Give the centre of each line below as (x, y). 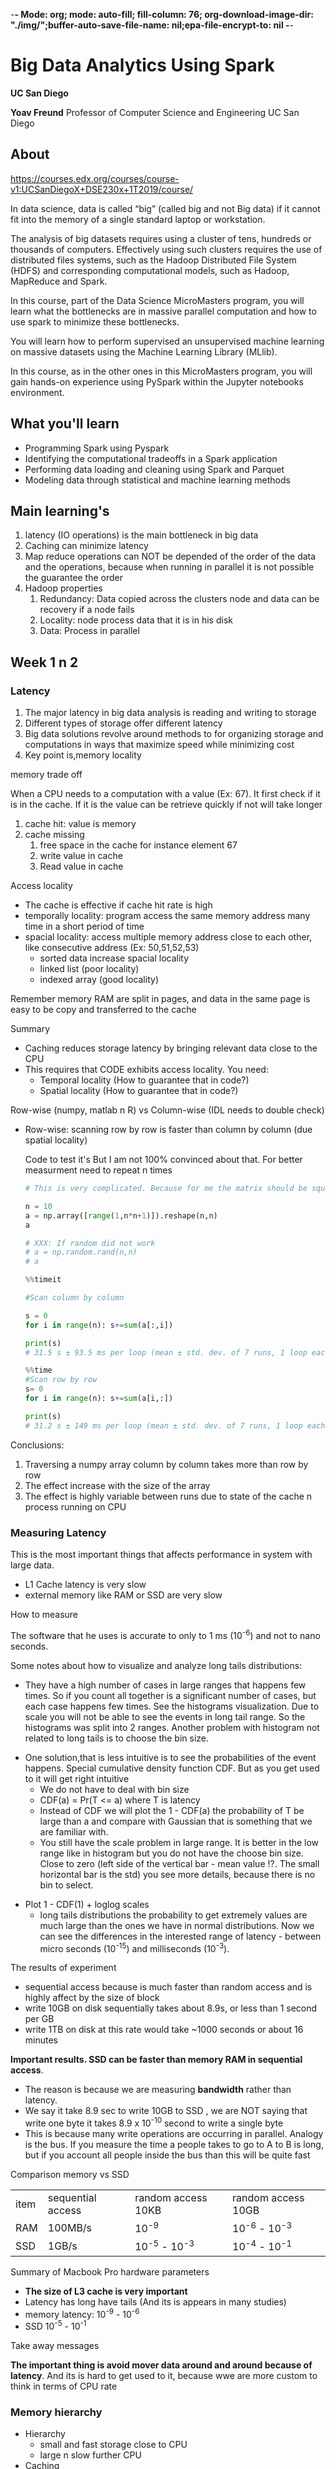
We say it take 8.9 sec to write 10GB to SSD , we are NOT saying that (166, 2111)
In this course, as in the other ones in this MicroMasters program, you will (161, 371)
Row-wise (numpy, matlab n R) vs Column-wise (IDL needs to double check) (167, 1110)
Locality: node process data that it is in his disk (136, 620)
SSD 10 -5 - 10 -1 (55, 2325)
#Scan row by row (61, 1380)
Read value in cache (81, 866)
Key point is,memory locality (83, 755)
